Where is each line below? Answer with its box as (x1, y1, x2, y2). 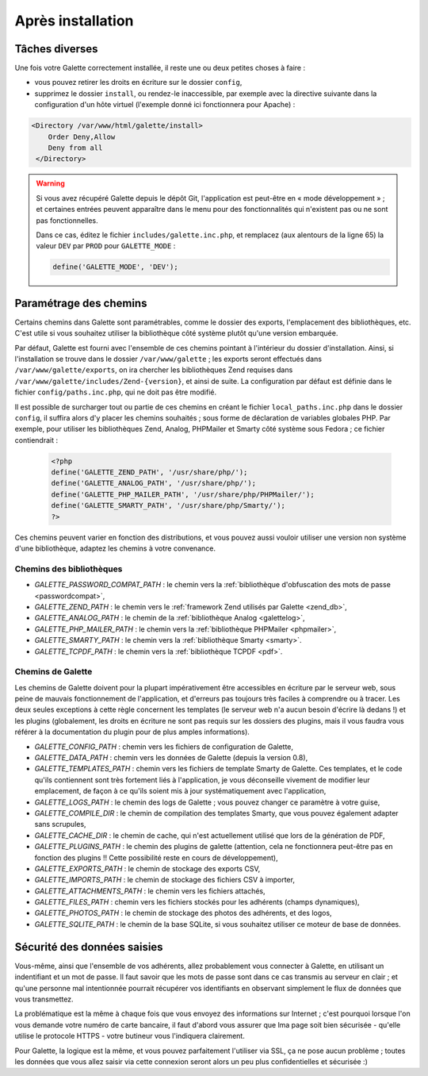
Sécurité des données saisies (14, 940, 163, 954)
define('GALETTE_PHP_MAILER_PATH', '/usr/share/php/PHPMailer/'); (51, 490, 315, 499)
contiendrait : (14, 435, 59, 444)
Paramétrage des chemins (14, 296, 147, 309)
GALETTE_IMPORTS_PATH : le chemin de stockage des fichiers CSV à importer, (34, 875, 295, 885)
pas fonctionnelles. (36, 215, 98, 225)
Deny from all (48, 144, 103, 152)
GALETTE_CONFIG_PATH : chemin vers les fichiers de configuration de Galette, (34, 742, 293, 751)
